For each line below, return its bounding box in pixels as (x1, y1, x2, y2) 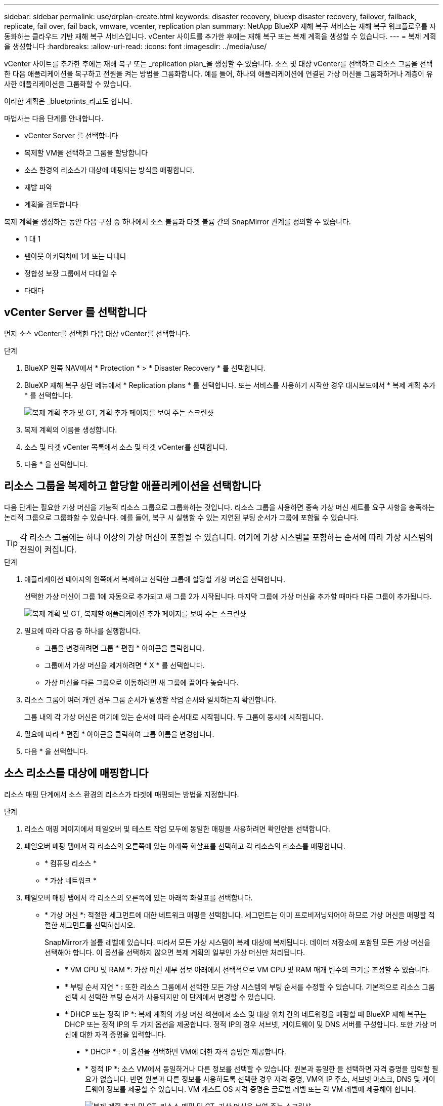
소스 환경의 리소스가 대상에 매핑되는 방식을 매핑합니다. (24, 166, 195, 174)
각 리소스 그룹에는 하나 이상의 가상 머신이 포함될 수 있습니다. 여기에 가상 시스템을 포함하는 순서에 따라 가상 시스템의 (20, 532, 433, 542)
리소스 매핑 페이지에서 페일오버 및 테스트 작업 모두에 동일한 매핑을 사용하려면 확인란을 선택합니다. (24, 824, 331, 833)
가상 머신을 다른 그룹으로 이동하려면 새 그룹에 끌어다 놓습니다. (45, 678, 239, 687)
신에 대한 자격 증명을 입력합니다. (65, 1030, 166, 1039)
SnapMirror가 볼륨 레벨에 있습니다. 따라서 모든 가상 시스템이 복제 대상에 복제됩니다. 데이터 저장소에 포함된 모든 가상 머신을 (45, 937, 431, 946)
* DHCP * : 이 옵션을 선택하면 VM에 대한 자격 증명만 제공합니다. (85, 1047, 286, 1056)
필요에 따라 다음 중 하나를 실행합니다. (24, 626, 141, 635)
